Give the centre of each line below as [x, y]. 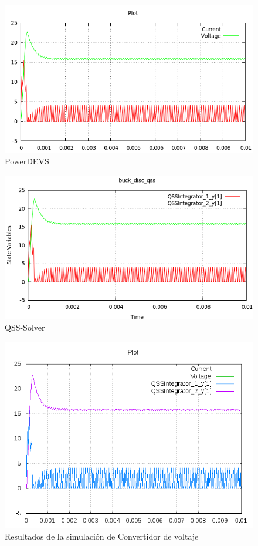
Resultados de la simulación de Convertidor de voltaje [102, 536]
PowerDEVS [27, 161]
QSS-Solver [25, 327]
